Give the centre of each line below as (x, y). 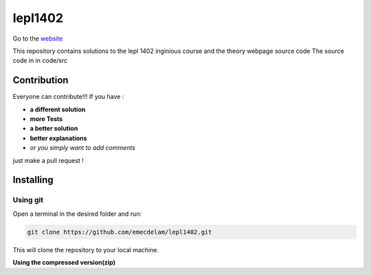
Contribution (41, 80)
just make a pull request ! (48, 160)
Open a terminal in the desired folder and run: (77, 214)
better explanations (58, 138)
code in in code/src (40, 60)
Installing (33, 180)
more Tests (46, 119)
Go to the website (38, 38)
